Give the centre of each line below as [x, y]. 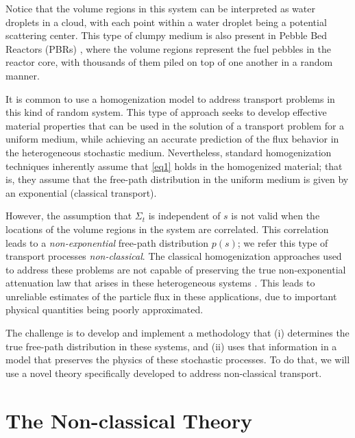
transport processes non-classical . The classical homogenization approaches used [174, 256]
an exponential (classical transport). [81, 192]
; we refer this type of [283, 242]
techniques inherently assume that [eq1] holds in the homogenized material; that [174, 166]
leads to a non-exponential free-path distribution [107, 242]
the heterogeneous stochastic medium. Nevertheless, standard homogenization [169, 152]
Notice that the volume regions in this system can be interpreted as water [160, 8]
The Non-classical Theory [129, 420]
